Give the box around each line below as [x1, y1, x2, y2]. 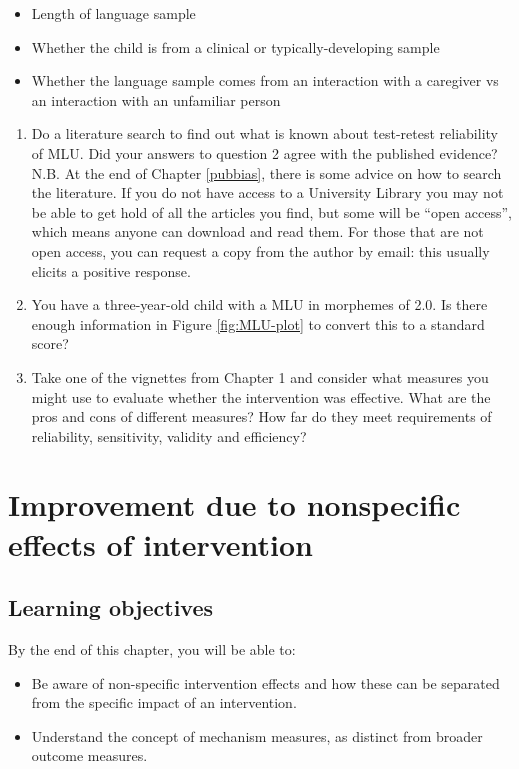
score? [31, 333, 69, 354]
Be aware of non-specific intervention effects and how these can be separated [31, 672, 500, 693]
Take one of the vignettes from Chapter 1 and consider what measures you [31, 366, 489, 387]
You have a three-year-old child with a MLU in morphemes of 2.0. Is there [31, 294, 488, 315]
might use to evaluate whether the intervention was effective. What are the [31, 386, 491, 407]
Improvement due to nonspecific [8, 484, 461, 525]
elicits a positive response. [31, 260, 191, 281]
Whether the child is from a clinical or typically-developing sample [31, 36, 440, 57]
